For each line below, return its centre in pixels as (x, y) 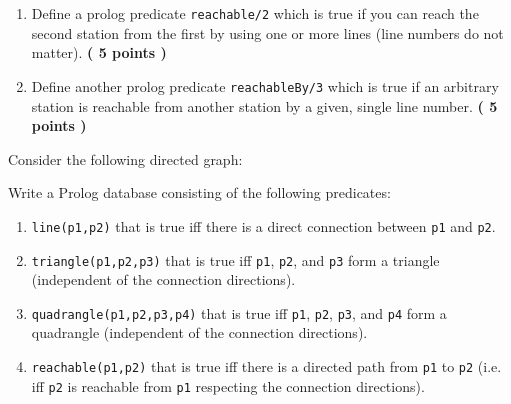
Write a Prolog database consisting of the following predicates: (199, 192)
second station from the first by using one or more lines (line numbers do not (267, 32)
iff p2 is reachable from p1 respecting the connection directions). (228, 385)
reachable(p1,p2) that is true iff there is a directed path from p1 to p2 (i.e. (266, 366)
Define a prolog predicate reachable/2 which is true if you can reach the (255, 13)
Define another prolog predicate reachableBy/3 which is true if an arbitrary (265, 85)
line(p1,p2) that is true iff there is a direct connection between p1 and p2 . (263, 225)
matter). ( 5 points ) (99, 52)
